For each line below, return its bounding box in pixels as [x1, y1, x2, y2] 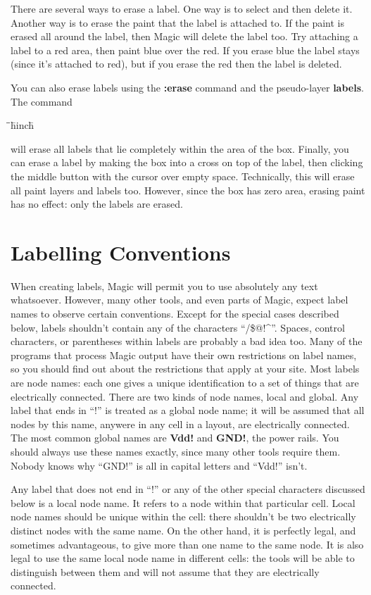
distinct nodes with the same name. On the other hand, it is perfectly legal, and [11, 522, 356, 537]
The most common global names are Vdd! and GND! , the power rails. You [11, 430, 339, 445]
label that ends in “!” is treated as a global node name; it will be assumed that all [11, 403, 365, 418]
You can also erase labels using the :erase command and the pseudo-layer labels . [11, 80, 364, 94]
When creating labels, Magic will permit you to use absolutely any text [11, 278, 318, 293]
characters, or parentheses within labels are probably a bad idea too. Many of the [11, 334, 363, 349]
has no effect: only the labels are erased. [11, 196, 183, 211]
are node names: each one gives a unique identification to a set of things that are [11, 375, 359, 389]
